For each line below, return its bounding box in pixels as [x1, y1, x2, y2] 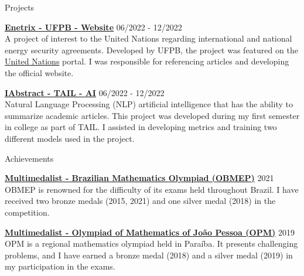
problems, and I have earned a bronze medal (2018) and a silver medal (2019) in [5, 248, 293, 261]
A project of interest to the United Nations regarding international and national [5, 32, 292, 45]
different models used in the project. [5, 132, 135, 144]
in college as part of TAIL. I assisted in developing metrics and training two [5, 121, 277, 133]
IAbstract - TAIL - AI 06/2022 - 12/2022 [5, 86, 165, 98]
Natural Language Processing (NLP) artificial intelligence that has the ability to [5, 98, 293, 110]
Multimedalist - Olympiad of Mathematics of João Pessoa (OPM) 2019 [5, 226, 295, 238]
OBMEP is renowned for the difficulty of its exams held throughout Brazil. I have [5, 183, 299, 195]
